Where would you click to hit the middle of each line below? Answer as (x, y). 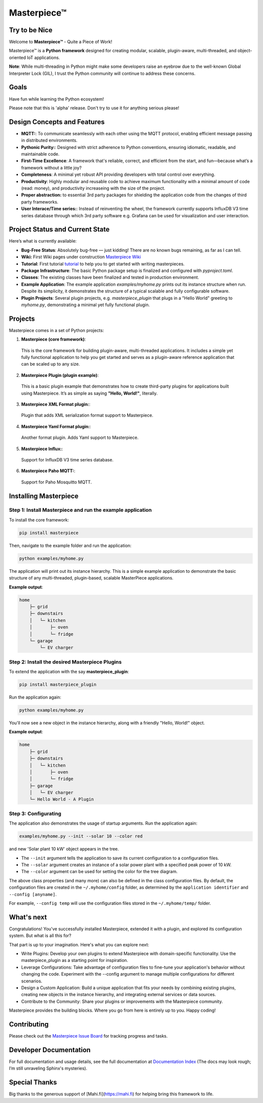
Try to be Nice (31, 30)
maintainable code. (40, 154)
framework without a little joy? (51, 167)
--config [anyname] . (33, 894)
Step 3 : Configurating (35, 813)
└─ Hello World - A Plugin (62, 799)
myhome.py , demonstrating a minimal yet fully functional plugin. (85, 305)
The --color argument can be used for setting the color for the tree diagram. (99, 872)
